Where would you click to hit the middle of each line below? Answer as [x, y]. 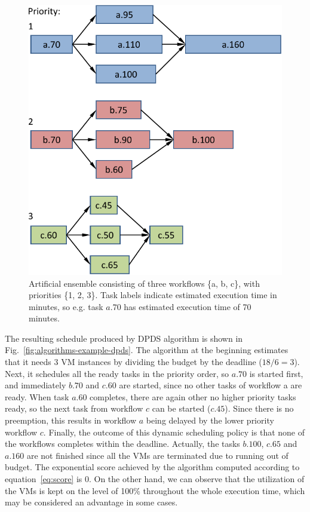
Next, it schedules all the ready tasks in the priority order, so [117, 373]
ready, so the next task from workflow [74, 408]
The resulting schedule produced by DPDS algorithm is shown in [124, 338]
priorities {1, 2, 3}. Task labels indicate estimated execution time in [153, 295]
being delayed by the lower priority [210, 420]
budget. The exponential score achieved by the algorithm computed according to [152, 467]
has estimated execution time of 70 [188, 306]
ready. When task [37, 396]
